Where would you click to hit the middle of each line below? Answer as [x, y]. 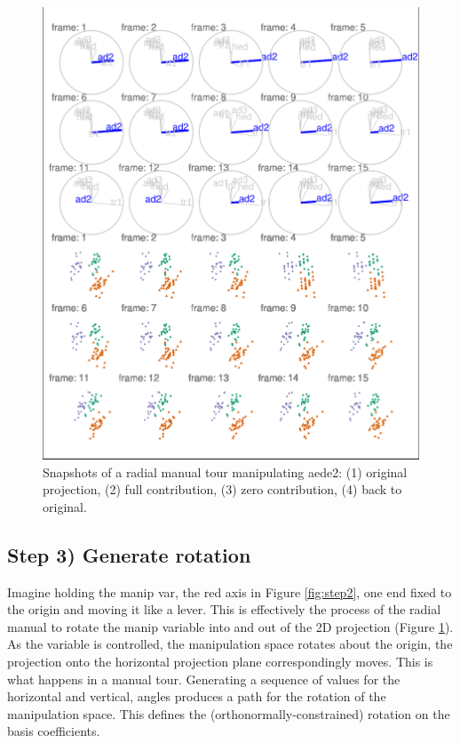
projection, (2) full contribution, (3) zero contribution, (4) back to [222, 489]
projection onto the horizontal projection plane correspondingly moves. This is [220, 661]
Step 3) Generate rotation [129, 554]
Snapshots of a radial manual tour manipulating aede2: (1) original [225, 471]
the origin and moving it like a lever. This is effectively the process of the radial [224, 609]
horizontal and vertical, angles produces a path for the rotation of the [197, 696]
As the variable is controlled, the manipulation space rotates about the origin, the [230, 644]
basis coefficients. [54, 731]
